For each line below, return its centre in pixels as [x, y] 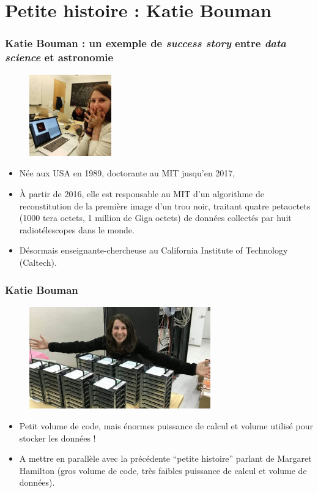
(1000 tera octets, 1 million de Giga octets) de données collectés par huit [155, 218]
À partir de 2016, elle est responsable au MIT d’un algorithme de [142, 194]
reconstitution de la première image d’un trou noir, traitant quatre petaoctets [165, 205]
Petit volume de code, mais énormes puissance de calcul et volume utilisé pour [166, 426]
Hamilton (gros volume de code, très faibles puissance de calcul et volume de [163, 470]
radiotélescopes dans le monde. [77, 229]
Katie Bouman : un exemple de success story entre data [146, 43]
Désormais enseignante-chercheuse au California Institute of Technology [153, 250]
